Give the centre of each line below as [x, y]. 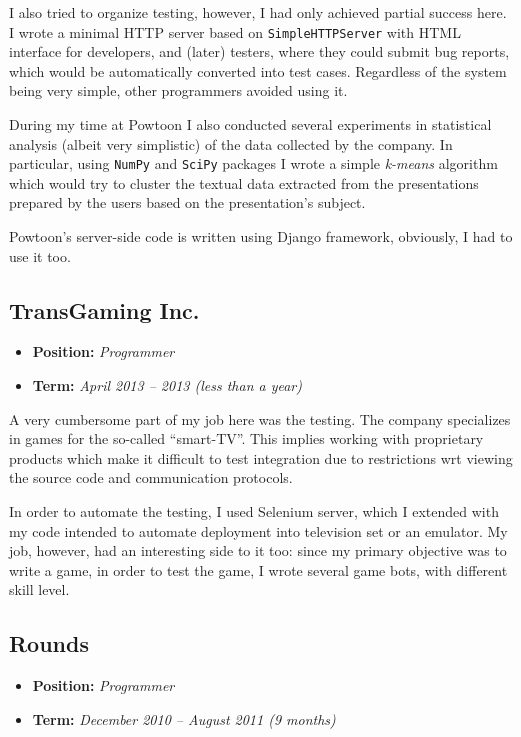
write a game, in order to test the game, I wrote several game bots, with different [258, 569]
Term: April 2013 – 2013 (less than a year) [167, 385]
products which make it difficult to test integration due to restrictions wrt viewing [261, 457]
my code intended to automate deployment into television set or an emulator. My [258, 530]
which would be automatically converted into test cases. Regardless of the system [258, 70]
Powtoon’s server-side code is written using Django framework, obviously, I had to [261, 236]
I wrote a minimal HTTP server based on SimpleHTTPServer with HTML [235, 31]
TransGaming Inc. [104, 309]
